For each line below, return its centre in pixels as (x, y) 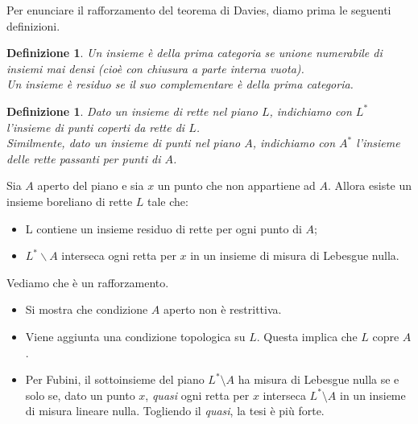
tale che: (168, 201)
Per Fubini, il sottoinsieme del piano (115, 379)
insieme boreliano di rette (70, 201)
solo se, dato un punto (80, 395)
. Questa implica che (307, 336)
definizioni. (33, 25)
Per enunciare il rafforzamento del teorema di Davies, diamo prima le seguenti (199, 10)
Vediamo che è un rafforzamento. (88, 282)
